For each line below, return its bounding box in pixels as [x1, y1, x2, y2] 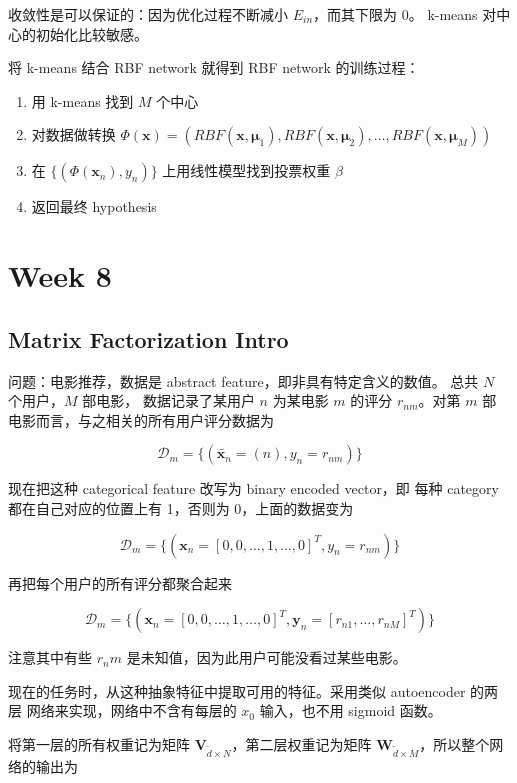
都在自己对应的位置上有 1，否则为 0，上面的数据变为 [8, 497, 354, 518]
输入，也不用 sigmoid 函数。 [259, 700, 442, 721]
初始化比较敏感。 [35, 23, 148, 44]
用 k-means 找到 [31, 90, 134, 111]
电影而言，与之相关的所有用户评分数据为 [8, 409, 274, 430]
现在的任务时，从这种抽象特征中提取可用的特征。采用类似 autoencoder [8, 680, 466, 701]
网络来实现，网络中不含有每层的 [26, 700, 237, 721]
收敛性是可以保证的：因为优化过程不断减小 [8, 4, 288, 24]
